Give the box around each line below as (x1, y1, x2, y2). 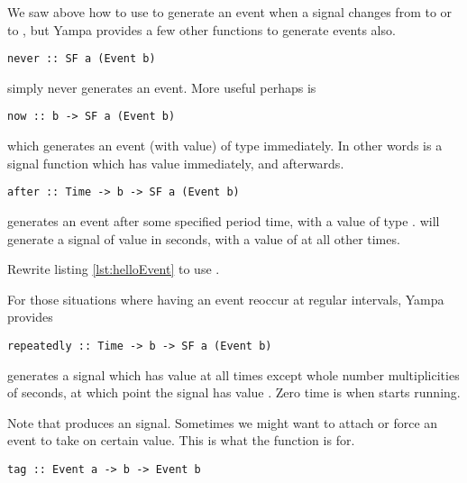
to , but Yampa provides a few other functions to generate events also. (7, 20, 396, 39)
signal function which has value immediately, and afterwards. (7, 153, 344, 172)
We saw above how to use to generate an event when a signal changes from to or (7, 3, 453, 21)
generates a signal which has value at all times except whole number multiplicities (7, 365, 460, 384)
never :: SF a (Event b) (7, 52, 156, 66)
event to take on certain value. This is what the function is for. (7, 431, 355, 450)
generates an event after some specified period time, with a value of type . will (7, 211, 440, 230)
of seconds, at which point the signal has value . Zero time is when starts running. (7, 383, 461, 402)
